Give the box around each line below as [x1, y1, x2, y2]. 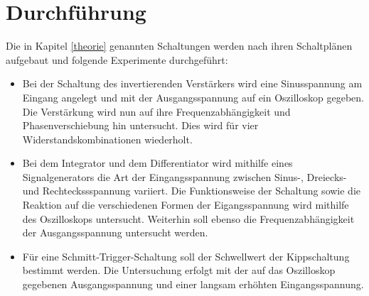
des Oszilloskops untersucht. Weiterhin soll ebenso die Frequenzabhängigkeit [22, 211, 355, 226]
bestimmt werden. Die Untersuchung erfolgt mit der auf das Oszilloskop [22, 263, 336, 278]
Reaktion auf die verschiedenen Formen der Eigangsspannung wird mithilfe [22, 197, 349, 212]
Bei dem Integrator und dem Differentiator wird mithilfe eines [22, 155, 293, 170]
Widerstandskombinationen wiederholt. [22, 131, 193, 146]
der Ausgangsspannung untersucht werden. [22, 225, 208, 240]
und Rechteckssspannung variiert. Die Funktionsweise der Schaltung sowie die [22, 183, 361, 198]
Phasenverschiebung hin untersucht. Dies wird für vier [22, 118, 259, 133]
